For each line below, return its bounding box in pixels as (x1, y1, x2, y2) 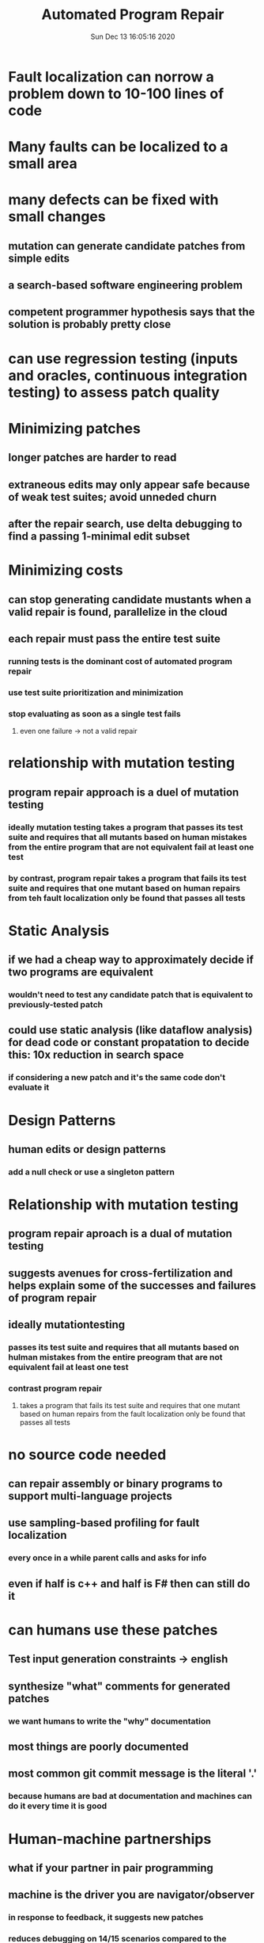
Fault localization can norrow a (8, 67, 215, 86)
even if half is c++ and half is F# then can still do (8, 1577, 251, 1590)
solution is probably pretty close (8, 318, 172, 331)
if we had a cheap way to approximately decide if (8, 953, 255, 967)
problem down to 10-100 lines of (8, 85, 224, 102)
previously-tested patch (8, 999, 104, 1010)
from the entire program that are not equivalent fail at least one (8, 842, 255, 853)
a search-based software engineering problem (8, 279, 243, 292)
